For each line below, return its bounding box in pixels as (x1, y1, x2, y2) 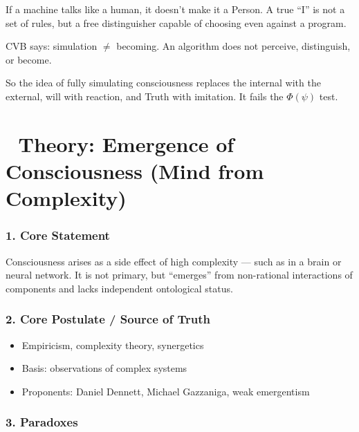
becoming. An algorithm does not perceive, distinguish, (116, 39, 351, 53)
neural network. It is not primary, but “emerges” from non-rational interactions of (6, 267, 353, 282)
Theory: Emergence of (18, 129, 234, 158)
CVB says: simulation (6, 39, 98, 53)
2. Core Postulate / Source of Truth (6, 310, 210, 328)
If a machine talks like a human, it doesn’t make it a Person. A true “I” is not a (6, 2, 345, 16)
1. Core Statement (6, 227, 110, 244)
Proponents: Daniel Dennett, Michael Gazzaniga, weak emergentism (21, 384, 310, 398)
